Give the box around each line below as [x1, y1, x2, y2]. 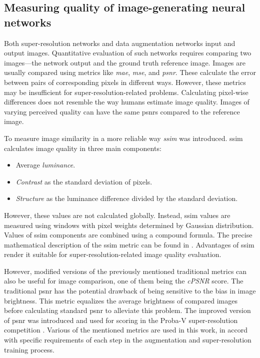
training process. [4, 344, 54, 354]
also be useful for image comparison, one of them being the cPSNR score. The [4, 275, 243, 286]
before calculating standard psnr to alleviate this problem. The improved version [4, 305, 251, 315]
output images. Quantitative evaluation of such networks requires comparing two [4, 47, 251, 58]
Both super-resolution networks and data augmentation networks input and [4, 37, 235, 48]
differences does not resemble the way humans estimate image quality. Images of [4, 96, 249, 107]
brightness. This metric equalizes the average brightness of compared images [4, 295, 237, 305]
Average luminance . [15, 159, 75, 170]
